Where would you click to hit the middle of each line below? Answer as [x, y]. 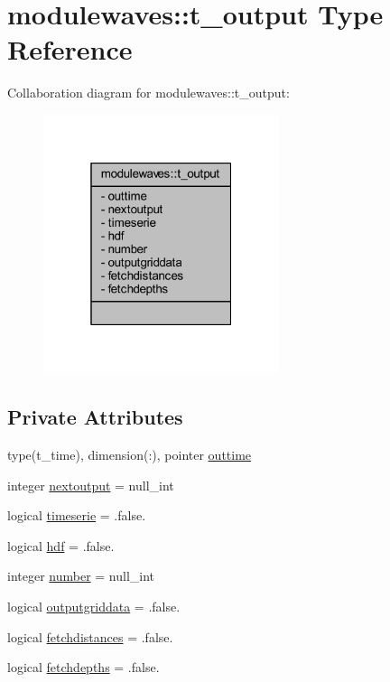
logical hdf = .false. [61, 545]
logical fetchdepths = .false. [84, 667]
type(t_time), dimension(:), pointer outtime [130, 454]
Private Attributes [95, 417]
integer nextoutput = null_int [91, 485]
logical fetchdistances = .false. [90, 636]
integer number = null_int [81, 576]
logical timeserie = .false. [77, 515]
